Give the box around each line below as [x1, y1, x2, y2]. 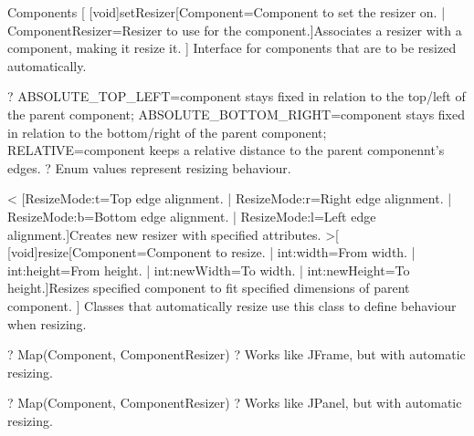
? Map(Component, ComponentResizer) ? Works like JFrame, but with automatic [7, 345, 466, 364]
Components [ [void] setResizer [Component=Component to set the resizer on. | [7, 3, 446, 21]
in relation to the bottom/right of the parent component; [7, 122, 327, 141]
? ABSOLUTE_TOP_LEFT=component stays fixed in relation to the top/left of [7, 87, 466, 106]
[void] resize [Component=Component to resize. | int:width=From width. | [7, 243, 416, 262]
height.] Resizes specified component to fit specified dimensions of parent [7, 278, 410, 297]
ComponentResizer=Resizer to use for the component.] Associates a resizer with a [7, 20, 462, 39]
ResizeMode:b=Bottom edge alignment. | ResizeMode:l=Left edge [7, 206, 376, 225]
